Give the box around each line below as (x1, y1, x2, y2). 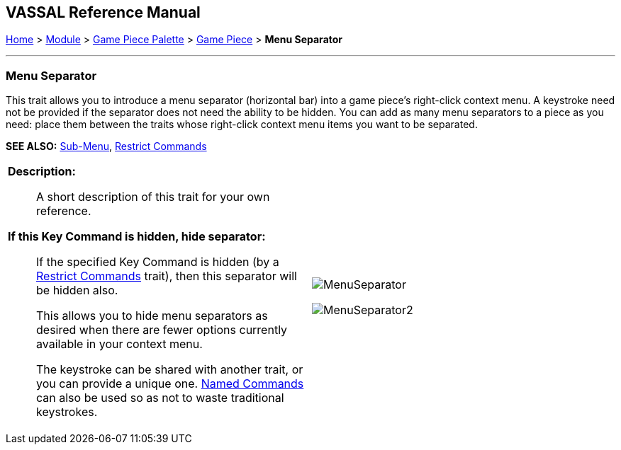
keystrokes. (36, 405, 98, 420)
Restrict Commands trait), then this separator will (36, 269, 297, 284)
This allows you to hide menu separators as (36, 308, 268, 323)
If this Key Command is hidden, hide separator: (8, 229, 266, 244)
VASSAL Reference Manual (6, 4, 201, 21)
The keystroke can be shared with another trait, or (36, 362, 303, 377)
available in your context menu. (36, 337, 203, 352)
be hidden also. (36, 283, 118, 298)
